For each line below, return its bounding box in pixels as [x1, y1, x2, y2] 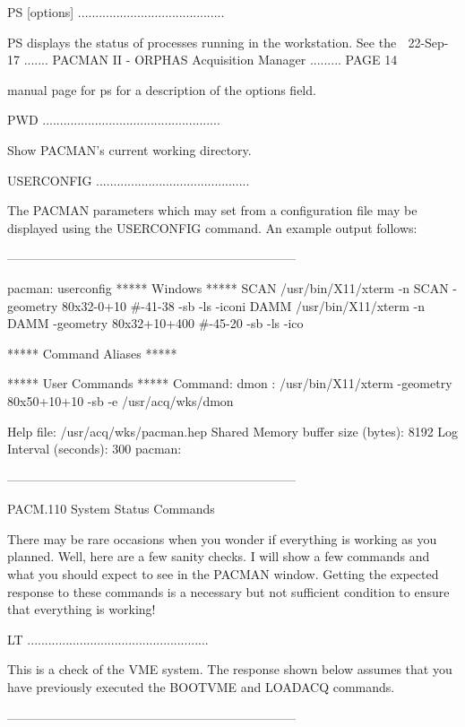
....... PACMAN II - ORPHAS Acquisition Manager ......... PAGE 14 [23, 50, 398, 69]
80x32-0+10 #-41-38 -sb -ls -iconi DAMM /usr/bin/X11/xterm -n [62, 296, 426, 315]
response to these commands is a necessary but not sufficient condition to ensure [7, 582, 450, 601]
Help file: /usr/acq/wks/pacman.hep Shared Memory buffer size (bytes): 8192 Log [7, 421, 459, 440]
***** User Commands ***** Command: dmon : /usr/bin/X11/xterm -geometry [7, 374, 452, 393]
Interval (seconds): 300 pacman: [7, 439, 182, 458]
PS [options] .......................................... [7, 3, 225, 21]
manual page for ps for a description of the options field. [7, 80, 316, 99]
